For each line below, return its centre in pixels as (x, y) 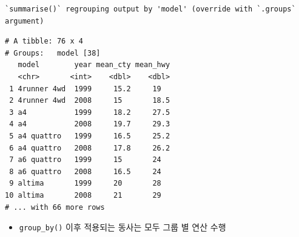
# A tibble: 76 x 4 (44, 41)
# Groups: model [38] (53, 53)
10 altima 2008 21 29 (83, 195)
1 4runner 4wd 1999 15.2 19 (85, 89)
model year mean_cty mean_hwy (94, 65)
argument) (25, 21)
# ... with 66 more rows (55, 207)
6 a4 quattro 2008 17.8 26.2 (90, 148)
